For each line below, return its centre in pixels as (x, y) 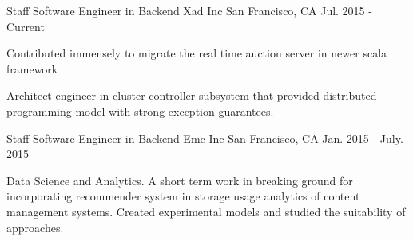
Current (26, 26)
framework (32, 68)
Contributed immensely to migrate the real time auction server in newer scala (197, 53)
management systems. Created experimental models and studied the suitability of (206, 211)
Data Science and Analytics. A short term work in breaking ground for (180, 180)
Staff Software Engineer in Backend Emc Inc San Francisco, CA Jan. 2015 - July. (205, 138)
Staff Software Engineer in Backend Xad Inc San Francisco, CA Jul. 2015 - (189, 10)
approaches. (35, 227)
